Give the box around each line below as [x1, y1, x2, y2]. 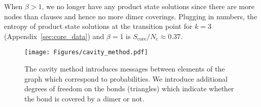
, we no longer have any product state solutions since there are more [42, 1, 254, 11]
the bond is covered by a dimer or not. [24, 93, 144, 103]
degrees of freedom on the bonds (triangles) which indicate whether [24, 83, 234, 94]
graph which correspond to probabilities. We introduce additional [24, 73, 228, 84]
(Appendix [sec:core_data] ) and [4, 30, 104, 41]
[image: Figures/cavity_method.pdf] [24, 49, 148, 56]
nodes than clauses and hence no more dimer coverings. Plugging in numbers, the [4, 11, 257, 21]
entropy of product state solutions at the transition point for [4, 21, 192, 31]
